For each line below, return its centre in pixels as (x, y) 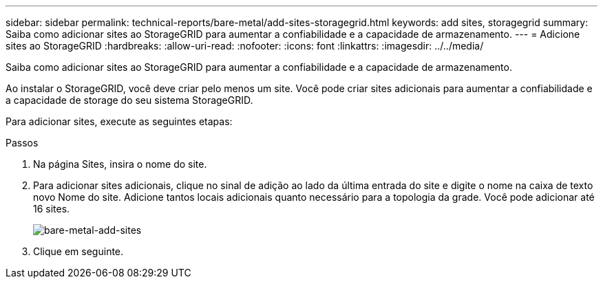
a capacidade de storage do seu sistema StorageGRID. (129, 100)
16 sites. (52, 209)
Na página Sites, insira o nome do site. (120, 164)
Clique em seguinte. (78, 251)
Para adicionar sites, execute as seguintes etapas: (119, 121)
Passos (22, 143)
